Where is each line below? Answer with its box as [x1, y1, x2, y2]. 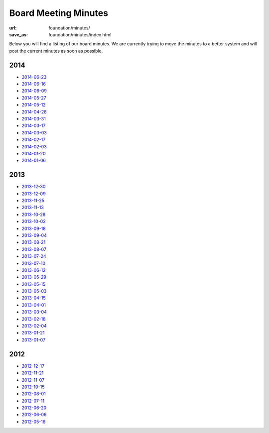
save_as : [9, 31, 28, 37]
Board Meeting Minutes [9, 7, 109, 18]
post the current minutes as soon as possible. [9, 48, 103, 54]
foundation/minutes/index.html [48, 31, 112, 37]
